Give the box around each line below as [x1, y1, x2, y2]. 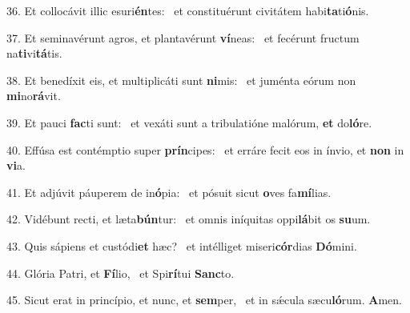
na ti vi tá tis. [6, 45, 62, 62]
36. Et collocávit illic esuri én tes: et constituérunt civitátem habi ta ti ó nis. [6, 2, 369, 18]
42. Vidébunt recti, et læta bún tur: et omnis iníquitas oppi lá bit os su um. [6, 211, 371, 227]
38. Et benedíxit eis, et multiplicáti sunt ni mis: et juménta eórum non [6, 71, 356, 88]
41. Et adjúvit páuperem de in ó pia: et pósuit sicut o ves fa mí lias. [6, 183, 332, 200]
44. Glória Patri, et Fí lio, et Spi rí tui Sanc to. [6, 264, 235, 281]
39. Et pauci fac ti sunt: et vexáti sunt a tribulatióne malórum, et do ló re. [6, 114, 372, 130]
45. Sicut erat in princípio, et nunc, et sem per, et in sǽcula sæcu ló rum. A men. [6, 291, 402, 308]
